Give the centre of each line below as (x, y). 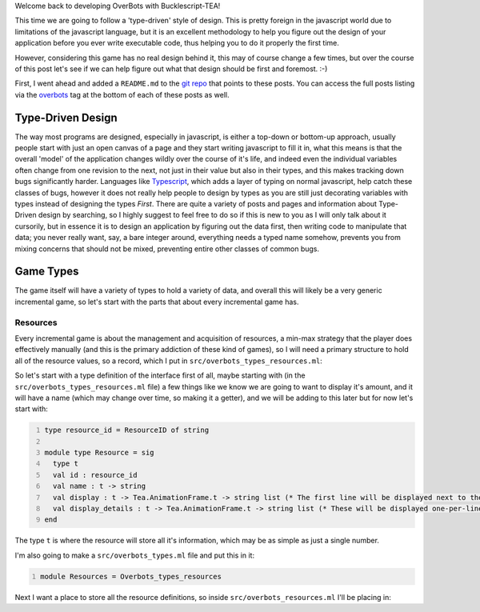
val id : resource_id (95, 475)
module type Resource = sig (100, 453)
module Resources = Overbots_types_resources (131, 576)
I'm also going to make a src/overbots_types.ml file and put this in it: (135, 555)
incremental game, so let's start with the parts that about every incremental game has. (157, 302)
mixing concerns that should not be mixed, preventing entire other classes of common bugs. (167, 249)
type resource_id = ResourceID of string (127, 430)
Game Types (47, 272)
